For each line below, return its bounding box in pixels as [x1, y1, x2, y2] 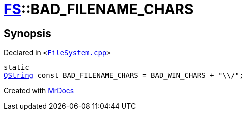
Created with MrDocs [4, 86, 74, 95]
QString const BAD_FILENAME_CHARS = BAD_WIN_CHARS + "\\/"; [4, 71, 244, 80]
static [4, 63, 29, 72]
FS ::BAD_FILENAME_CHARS [4, 1, 194, 18]
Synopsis [4, 27, 51, 40]
